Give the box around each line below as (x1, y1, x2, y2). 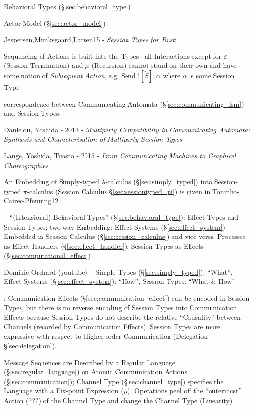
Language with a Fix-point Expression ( (4, 386, 124, 396)
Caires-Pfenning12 (4, 195, 59, 206)
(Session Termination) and (4, 60, 83, 70)
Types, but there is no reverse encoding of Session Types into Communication (4, 302, 237, 312)
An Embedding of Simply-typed (4, 176, 99, 187)
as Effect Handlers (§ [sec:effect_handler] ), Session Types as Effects (4, 240, 204, 251)
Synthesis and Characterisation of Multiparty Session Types (4, 134, 182, 144)
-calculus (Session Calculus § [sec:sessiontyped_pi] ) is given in (27, 186, 211, 196)
